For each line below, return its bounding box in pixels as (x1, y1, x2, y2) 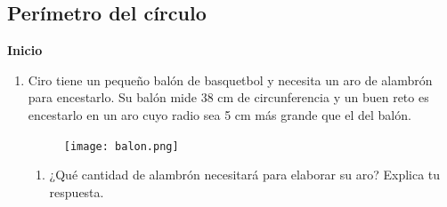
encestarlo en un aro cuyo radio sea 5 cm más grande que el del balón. (28, 105, 411, 123)
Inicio (7, 41, 43, 60)
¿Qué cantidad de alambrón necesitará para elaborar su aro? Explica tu (49, 165, 441, 184)
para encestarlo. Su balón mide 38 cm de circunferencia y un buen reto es (28, 88, 429, 107)
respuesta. (49, 182, 104, 201)
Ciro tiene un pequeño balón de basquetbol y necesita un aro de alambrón (28, 70, 433, 89)
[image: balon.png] (63, 139, 179, 153)
